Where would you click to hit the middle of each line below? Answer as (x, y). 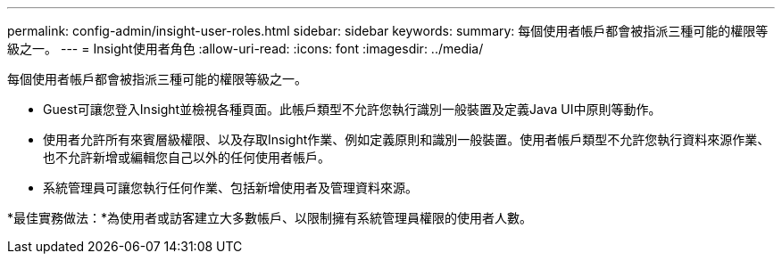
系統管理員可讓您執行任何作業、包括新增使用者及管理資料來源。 (230, 188)
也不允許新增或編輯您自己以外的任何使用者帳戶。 (187, 157)
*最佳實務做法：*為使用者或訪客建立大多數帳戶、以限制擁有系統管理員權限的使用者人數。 (270, 218)
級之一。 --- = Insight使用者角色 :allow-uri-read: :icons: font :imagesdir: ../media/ (245, 49)
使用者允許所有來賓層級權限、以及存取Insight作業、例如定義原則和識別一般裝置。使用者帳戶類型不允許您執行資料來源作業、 (407, 139)
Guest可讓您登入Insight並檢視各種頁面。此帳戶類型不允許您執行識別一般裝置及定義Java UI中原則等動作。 (352, 109)
